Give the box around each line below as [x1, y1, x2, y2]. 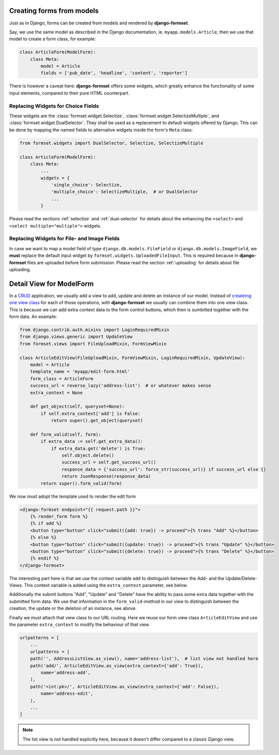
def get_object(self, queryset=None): [30, 404, 125, 409]
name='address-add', [40, 670, 91, 675]
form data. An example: [9, 314, 57, 320]
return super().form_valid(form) [40, 480, 122, 486]
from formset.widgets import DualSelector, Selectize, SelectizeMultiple [19, 140, 203, 146]
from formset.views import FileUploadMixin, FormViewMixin [19, 341, 167, 347]
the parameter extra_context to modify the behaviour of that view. [9, 621, 150, 628]
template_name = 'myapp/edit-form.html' [30, 369, 130, 375]
